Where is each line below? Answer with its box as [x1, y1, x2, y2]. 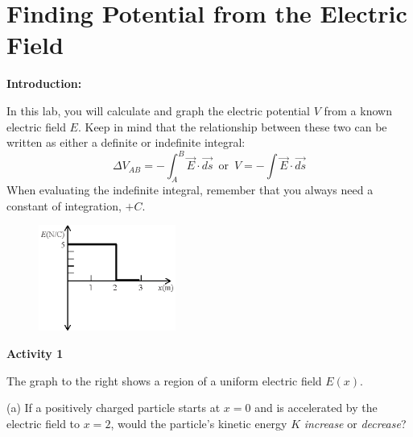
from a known [324, 102, 392, 119]
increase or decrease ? [304, 414, 407, 431]
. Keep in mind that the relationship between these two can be [77, 118, 387, 135]
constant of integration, [6, 197, 122, 214]
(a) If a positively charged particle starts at [6, 399, 221, 416]
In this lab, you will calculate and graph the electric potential [6, 102, 311, 119]
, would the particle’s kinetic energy [110, 414, 287, 431]
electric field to [6, 414, 81, 431]
